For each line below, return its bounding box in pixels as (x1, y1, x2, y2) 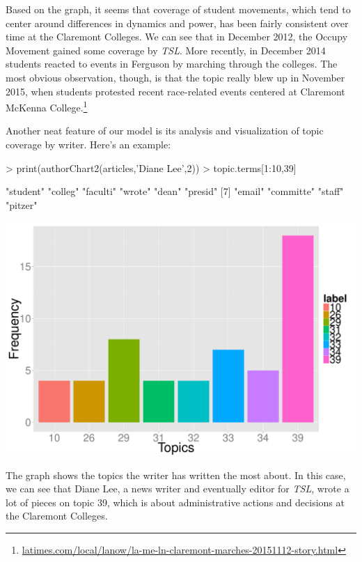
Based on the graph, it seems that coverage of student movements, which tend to (6, 2, 351, 16)
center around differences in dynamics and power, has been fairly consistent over (6, 15, 349, 30)
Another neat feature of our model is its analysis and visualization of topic (6, 123, 324, 138)
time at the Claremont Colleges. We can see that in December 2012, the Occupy (6, 29, 348, 44)
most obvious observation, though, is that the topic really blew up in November (6, 70, 345, 84)
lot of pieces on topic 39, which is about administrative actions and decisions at (6, 494, 345, 509)
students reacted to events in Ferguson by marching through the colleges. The (6, 56, 338, 71)
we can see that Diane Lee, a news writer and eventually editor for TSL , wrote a (6, 481, 349, 496)
